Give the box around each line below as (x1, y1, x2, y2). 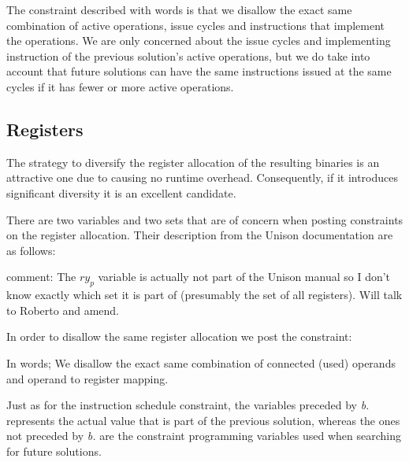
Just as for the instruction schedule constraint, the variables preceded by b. (6, 397, 370, 413)
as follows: (6, 242, 56, 258)
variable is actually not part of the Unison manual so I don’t (98, 268, 391, 285)
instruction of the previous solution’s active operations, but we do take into (6, 47, 370, 64)
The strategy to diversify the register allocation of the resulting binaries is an (6, 153, 380, 170)
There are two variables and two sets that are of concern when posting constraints (6, 211, 403, 227)
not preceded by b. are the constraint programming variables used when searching (6, 427, 401, 444)
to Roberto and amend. (6, 301, 119, 318)
